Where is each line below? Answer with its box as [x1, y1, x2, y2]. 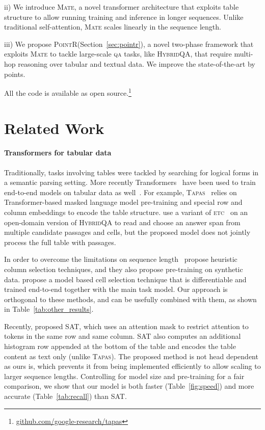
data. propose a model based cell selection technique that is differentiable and [4, 274, 247, 284]
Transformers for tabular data [4, 147, 112, 158]
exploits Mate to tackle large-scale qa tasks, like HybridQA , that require [4, 48, 232, 59]
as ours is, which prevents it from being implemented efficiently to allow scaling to [4, 361, 261, 371]
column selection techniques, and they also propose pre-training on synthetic [4, 263, 243, 274]
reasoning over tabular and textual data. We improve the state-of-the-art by [18, 58, 255, 69]
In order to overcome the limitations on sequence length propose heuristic [4, 254, 237, 264]
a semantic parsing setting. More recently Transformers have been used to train [4, 177, 256, 187]
